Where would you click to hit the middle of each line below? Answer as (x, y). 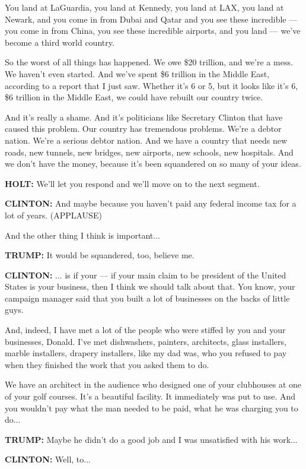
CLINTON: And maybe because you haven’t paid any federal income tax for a (151, 203)
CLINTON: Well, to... (48, 459)
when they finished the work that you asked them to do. (107, 364)
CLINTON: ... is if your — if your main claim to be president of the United (146, 275)
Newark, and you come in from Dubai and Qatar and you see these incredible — (151, 19)
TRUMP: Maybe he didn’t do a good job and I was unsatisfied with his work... (151, 439)
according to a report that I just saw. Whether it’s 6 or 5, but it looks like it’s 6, (152, 85)
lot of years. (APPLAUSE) (53, 215)
